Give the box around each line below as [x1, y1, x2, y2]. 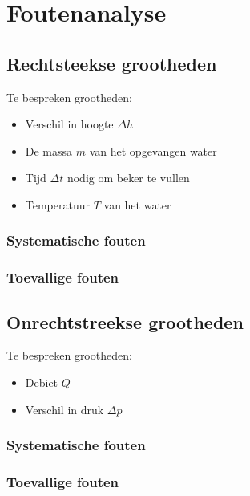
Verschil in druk [25, 400, 104, 417]
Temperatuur [25, 196, 91, 213]
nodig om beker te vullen [67, 169, 190, 186]
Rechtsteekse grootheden [6, 51, 217, 75]
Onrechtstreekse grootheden [6, 309, 244, 334]
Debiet [25, 374, 58, 391]
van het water [103, 196, 171, 213]
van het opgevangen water [89, 142, 217, 159]
